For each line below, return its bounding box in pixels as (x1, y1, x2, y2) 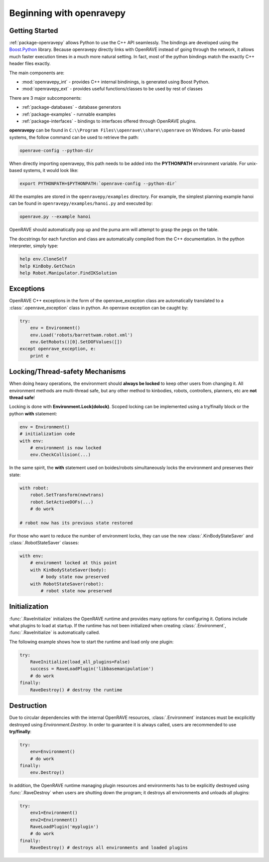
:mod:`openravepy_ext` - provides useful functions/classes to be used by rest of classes (21, 86, 203, 92)
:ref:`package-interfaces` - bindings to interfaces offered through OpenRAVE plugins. (21, 118, 197, 124)
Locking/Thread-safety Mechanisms (9, 367, 126, 376)
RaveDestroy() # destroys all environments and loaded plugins (30, 845, 188, 851)
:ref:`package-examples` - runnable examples (21, 111, 116, 117)
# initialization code (19, 431, 75, 437)
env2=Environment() (30, 817, 78, 823)
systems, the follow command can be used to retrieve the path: (9, 134, 139, 140)
